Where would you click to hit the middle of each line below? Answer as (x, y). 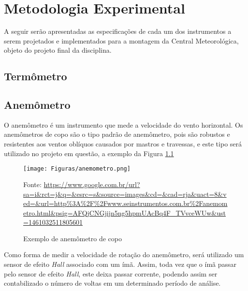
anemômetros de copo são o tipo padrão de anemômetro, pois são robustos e (117, 134)
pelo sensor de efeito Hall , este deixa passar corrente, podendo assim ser (111, 273)
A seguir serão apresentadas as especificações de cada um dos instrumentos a (118, 31)
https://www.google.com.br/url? (92, 184)
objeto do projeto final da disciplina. (58, 50)
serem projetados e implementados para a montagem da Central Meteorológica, (121, 40)
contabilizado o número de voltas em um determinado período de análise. (112, 283)
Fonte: (32, 184)
